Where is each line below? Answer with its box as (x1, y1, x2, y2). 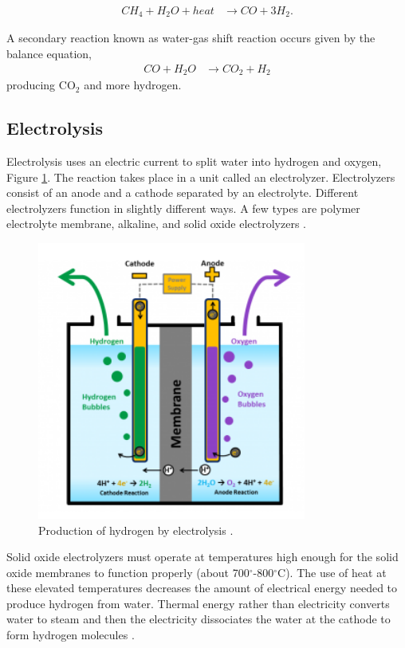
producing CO (6, 77, 76, 93)
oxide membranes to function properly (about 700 (6, 564, 250, 580)
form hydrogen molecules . (6, 626, 135, 643)
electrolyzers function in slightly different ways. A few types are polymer (6, 199, 360, 216)
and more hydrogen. (84, 77, 182, 93)
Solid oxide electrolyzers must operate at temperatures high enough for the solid (6, 548, 399, 565)
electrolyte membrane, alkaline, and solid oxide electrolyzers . (6, 215, 306, 232)
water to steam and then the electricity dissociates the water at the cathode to (6, 611, 391, 627)
